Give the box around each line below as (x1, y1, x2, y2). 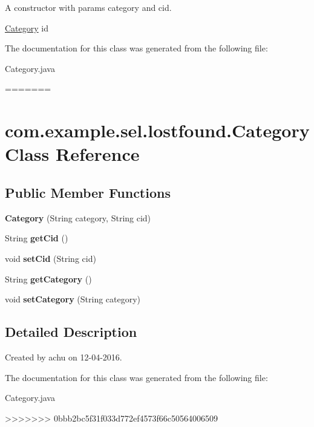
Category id (5, 21, 48, 34)
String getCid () (5, 232, 68, 244)
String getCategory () (5, 272, 92, 285)
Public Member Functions (5, 183, 171, 201)
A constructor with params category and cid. (5, 1, 172, 13)
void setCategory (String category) (5, 293, 141, 305)
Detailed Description (5, 322, 137, 341)
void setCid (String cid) (5, 252, 96, 264)
